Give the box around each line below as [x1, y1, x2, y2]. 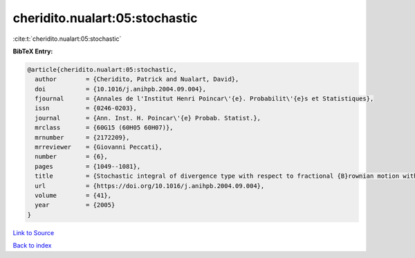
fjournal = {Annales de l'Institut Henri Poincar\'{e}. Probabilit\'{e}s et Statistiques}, [35, 95, 374, 103]
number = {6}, [35, 153, 109, 160]
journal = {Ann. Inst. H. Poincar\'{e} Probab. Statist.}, [35, 114, 261, 122]
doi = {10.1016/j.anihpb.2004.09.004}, [35, 85, 207, 93]
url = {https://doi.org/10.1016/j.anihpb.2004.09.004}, [35, 182, 265, 190]
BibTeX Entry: [12, 47, 53, 55]
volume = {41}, [35, 192, 112, 199]
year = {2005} [35, 201, 116, 209]
